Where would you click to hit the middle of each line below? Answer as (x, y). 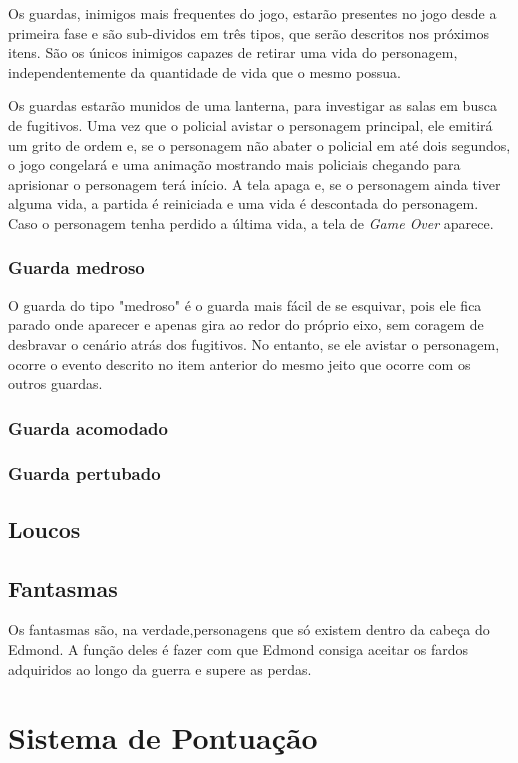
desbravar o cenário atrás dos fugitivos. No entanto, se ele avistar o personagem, (254, 343)
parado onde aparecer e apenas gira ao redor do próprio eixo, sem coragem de (246, 324)
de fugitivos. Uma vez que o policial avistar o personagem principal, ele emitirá (250, 124)
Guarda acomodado (88, 427)
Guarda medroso (76, 267)
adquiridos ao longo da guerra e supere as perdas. (160, 668)
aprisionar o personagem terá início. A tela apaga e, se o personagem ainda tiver (254, 183)
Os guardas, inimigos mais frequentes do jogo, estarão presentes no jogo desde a (252, 13)
